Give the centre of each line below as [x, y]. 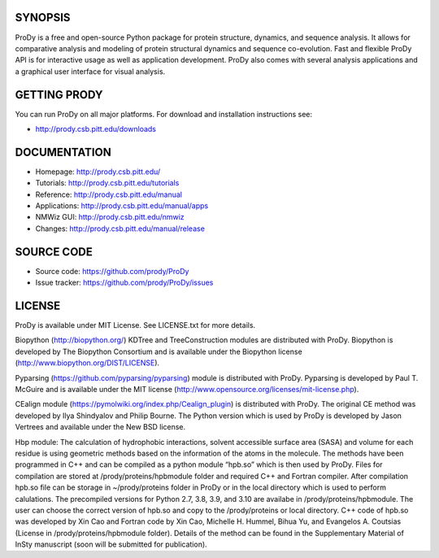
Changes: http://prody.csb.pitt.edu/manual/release [120, 229]
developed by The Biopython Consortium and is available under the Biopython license [159, 351]
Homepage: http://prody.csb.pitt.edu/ [98, 172]
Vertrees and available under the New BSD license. [100, 427]
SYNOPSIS [43, 17]
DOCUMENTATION [63, 152]
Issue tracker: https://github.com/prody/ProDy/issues [124, 283]
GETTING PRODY [59, 95]
